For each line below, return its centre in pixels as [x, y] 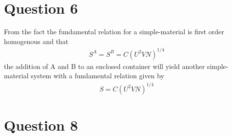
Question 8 [41, 125]
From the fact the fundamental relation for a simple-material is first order [114, 32]
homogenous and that [36, 41]
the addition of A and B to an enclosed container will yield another [105, 66]
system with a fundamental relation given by [97, 76]
